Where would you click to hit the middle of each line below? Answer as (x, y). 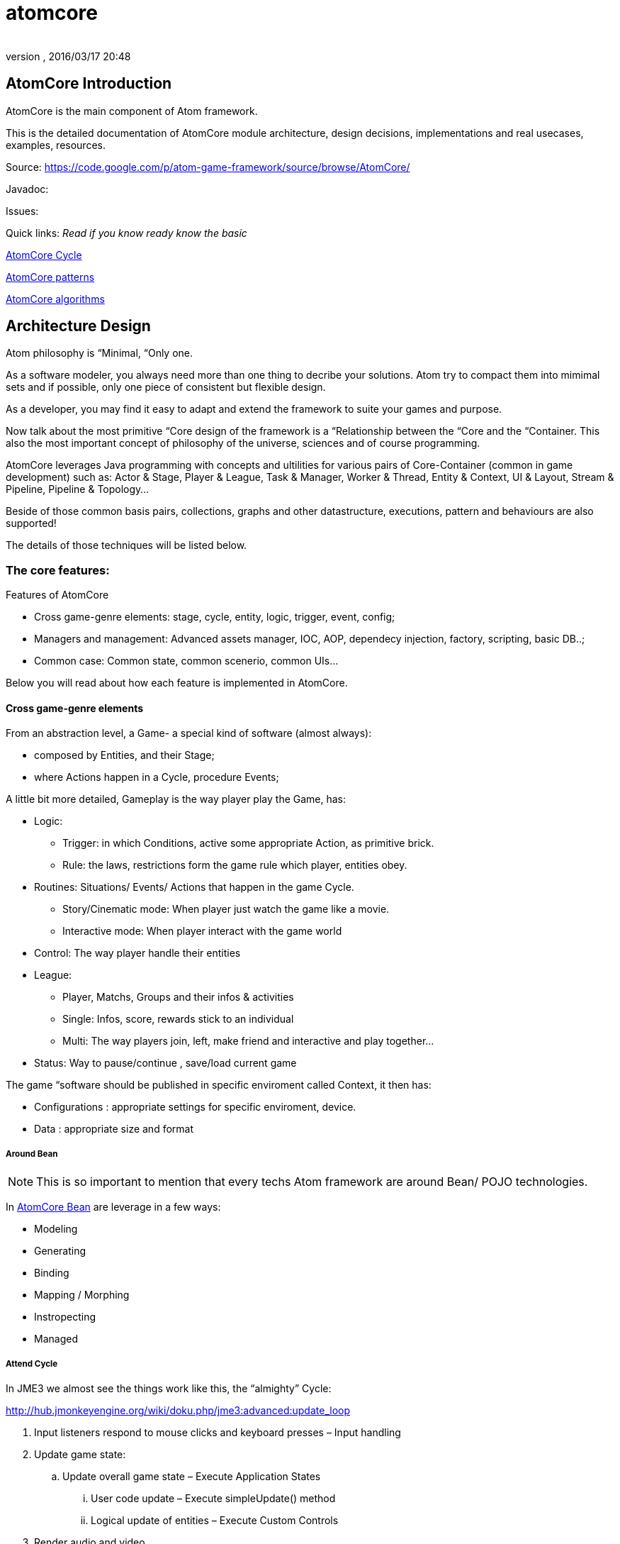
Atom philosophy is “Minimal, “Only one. (100, 353)
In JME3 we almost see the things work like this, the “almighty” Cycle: (169, 1388)
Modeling (56, 1229)
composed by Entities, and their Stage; (124, 755)
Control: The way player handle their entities (137, 953)
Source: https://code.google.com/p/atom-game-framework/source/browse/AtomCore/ (208, 167)
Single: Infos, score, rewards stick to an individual (178, 1019)
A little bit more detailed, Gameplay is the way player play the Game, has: (176, 799)
